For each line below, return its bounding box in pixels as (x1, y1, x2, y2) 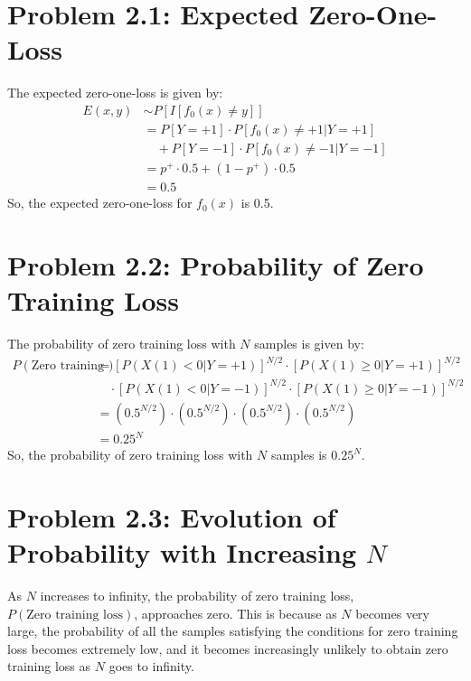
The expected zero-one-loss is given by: (7, 83, 223, 102)
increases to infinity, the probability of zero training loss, (40, 586, 354, 605)
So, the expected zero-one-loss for (7, 193, 193, 212)
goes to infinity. (108, 657, 194, 676)
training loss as (7, 657, 91, 676)
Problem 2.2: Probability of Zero (7, 246, 424, 283)
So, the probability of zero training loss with (7, 445, 253, 464)
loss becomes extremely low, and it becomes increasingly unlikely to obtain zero (7, 639, 448, 658)
